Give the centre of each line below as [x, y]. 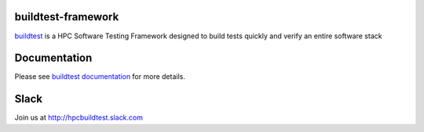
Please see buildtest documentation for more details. [100, 77]
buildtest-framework [67, 17]
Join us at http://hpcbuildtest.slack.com [79, 118]
